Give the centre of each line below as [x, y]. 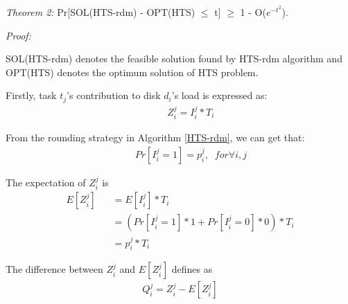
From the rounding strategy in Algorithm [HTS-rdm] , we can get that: [155, 137]
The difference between [54, 269]
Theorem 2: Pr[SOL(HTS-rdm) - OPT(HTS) [101, 12]
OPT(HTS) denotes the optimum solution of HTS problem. [132, 72]
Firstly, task [31, 95]
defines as [192, 269]
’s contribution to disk [114, 95]
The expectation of [46, 182]
